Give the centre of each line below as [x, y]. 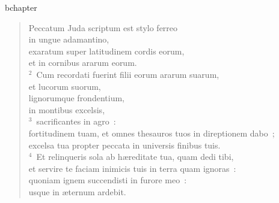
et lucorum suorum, [65, 86]
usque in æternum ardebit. [77, 191]
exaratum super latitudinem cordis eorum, [106, 51]
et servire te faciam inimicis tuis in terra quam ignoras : [132, 168]
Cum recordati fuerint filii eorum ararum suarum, [128, 74]
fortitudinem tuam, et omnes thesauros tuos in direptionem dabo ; [152, 133]
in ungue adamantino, [69, 39]
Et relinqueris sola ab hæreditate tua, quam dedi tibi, [135, 157]
